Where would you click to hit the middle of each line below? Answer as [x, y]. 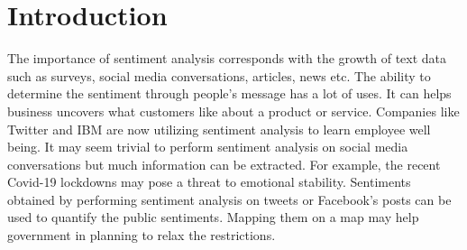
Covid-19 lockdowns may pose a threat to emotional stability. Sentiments [209, 182]
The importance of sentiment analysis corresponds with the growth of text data [227, 58]
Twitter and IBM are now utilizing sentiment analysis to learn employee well [219, 129]
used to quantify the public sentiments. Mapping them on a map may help [213, 217]
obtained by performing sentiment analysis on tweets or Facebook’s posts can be [229, 199]
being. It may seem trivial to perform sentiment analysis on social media [208, 147]
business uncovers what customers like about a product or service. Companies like [233, 111]
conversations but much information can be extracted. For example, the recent [224, 164]
